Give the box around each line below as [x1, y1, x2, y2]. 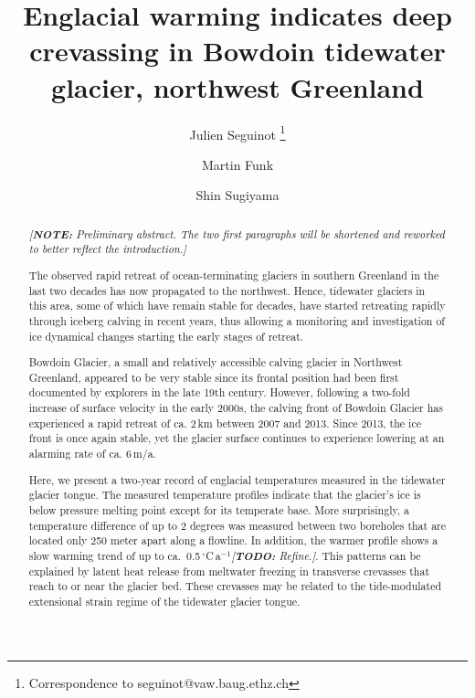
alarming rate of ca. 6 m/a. [28, 446, 156, 461]
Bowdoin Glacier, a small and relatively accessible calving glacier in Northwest [28, 354, 403, 370]
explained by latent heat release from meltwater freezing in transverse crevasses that [28, 563, 430, 578]
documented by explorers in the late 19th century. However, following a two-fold [28, 385, 410, 400]
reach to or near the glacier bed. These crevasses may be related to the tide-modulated [28, 578, 442, 594]
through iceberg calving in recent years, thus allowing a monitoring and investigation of [28, 312, 446, 328]
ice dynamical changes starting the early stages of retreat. [28, 328, 304, 344]
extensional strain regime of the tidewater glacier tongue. [28, 593, 301, 608]
